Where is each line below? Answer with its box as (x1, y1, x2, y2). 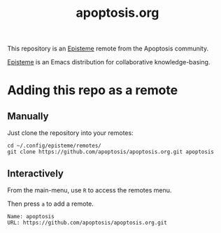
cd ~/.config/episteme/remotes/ (7, 142, 101, 150)
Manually (7, 110, 49, 122)
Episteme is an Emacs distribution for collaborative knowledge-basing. (7, 58, 211, 66)
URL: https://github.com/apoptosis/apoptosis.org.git (7, 219, 168, 226)
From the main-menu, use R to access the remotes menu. (7, 186, 172, 194)
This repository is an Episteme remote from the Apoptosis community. (7, 44, 208, 53)
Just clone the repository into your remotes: (7, 129, 134, 137)
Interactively (7, 167, 64, 179)
